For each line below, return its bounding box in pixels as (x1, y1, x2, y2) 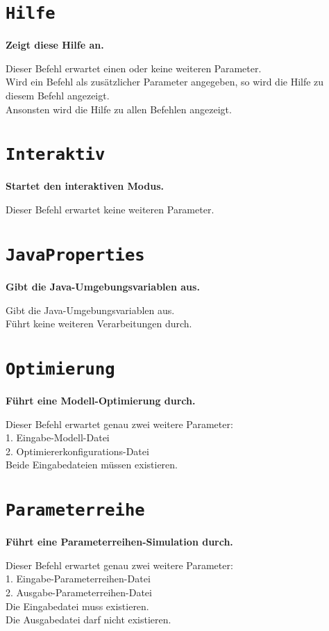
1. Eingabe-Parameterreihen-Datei (6, 571, 151, 586)
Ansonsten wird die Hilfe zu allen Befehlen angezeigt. (6, 101, 232, 116)
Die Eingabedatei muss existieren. (6, 598, 149, 613)
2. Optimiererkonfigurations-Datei (6, 443, 149, 458)
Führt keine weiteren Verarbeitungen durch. (6, 316, 192, 331)
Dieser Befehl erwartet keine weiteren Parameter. (6, 202, 214, 217)
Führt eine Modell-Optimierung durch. (6, 393, 196, 407)
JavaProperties (6, 245, 145, 265)
